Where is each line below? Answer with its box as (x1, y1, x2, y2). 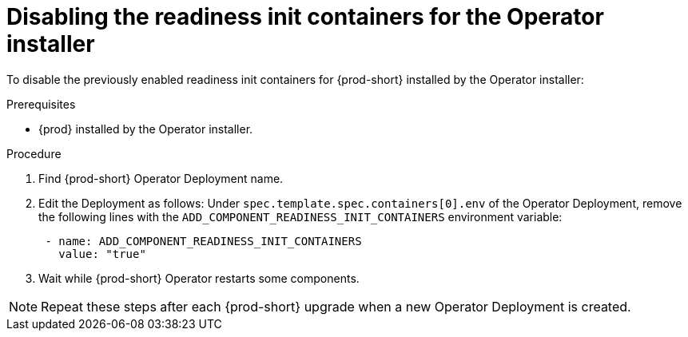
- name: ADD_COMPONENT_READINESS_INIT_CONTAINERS (45, 234, 362, 248)
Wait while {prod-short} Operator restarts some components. (38, 271, 360, 285)
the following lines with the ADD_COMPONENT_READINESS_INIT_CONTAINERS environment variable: (38, 209, 563, 224)
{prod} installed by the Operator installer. (38, 121, 253, 136)
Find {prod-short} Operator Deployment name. (38, 171, 284, 185)
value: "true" (58, 247, 146, 260)
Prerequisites (6, 97, 76, 111)
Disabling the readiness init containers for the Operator (6, 3, 604, 30)
